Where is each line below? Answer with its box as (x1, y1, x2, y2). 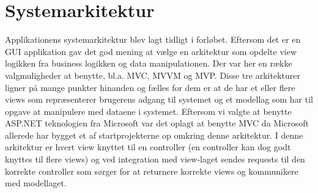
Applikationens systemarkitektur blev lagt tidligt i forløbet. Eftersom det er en (5, 33, 301, 46)
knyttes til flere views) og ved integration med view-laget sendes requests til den (5, 153, 305, 166)
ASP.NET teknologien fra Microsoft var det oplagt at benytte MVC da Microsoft (5, 117, 309, 129)
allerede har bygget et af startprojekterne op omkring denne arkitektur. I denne (5, 128, 303, 141)
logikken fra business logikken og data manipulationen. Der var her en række (5, 57, 292, 70)
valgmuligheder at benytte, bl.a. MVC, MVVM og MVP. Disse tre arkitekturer (5, 68, 300, 81)
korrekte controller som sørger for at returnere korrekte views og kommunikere (5, 164, 298, 177)
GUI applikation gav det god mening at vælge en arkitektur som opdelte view (5, 45, 297, 57)
